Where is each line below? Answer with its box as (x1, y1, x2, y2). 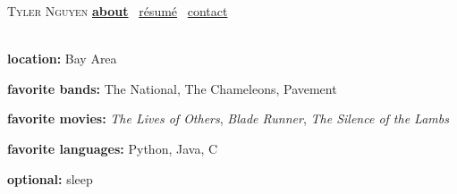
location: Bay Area (7, 49, 117, 68)
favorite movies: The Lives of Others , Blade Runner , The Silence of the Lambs (7, 109, 449, 128)
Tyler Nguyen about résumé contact (7, 2, 228, 20)
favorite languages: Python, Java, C (7, 139, 218, 157)
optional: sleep (7, 169, 93, 188)
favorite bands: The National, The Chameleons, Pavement (7, 79, 337, 97)
